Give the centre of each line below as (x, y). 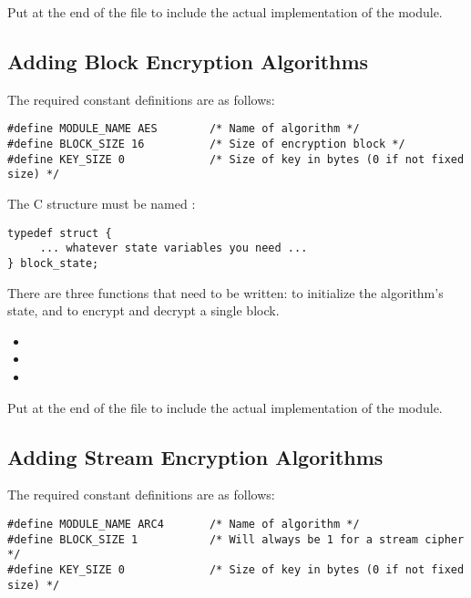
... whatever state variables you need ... (174, 248)
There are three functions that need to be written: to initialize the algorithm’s (225, 292)
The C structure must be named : (102, 204)
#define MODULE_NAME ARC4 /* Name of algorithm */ (184, 524)
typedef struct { (60, 233)
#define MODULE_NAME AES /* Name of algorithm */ (184, 129)
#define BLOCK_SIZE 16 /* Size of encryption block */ (206, 144)
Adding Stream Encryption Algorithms (195, 456)
